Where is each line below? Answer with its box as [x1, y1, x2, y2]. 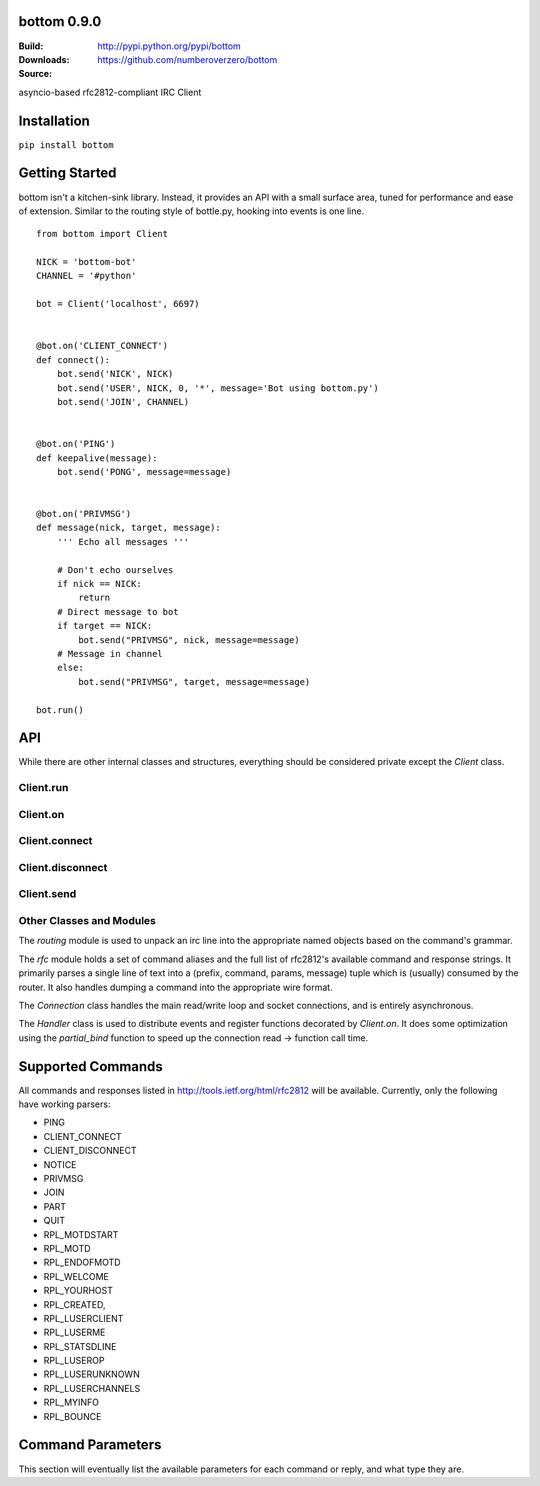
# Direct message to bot [56, 606, 179, 617]
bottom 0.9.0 [18, 13, 102, 30]
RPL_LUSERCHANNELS [43, 1382, 141, 1394]
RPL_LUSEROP [43, 1355, 105, 1367]
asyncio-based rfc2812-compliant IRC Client [18, 86, 202, 98]
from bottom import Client [36, 228, 169, 240]
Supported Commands [18, 1058, 164, 1075]
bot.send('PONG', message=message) [56, 466, 232, 477]
